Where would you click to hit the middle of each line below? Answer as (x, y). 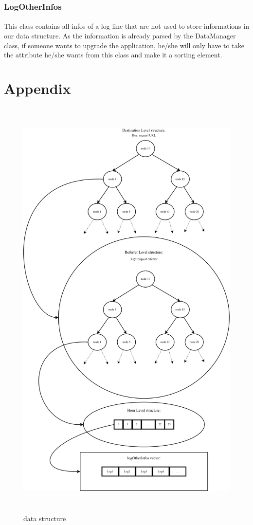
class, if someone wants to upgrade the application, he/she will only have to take (124, 45)
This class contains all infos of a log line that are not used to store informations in (126, 26)
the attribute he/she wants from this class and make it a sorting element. (113, 55)
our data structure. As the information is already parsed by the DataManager (120, 36)
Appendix (37, 88)
